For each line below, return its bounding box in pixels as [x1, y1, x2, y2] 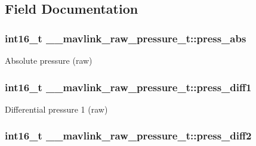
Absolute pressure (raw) [5, 54, 92, 66]
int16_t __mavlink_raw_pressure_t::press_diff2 [5, 128, 252, 143]
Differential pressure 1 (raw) [5, 102, 108, 115]
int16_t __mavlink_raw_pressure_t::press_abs [5, 30, 246, 45]
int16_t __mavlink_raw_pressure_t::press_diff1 [5, 79, 252, 94]
